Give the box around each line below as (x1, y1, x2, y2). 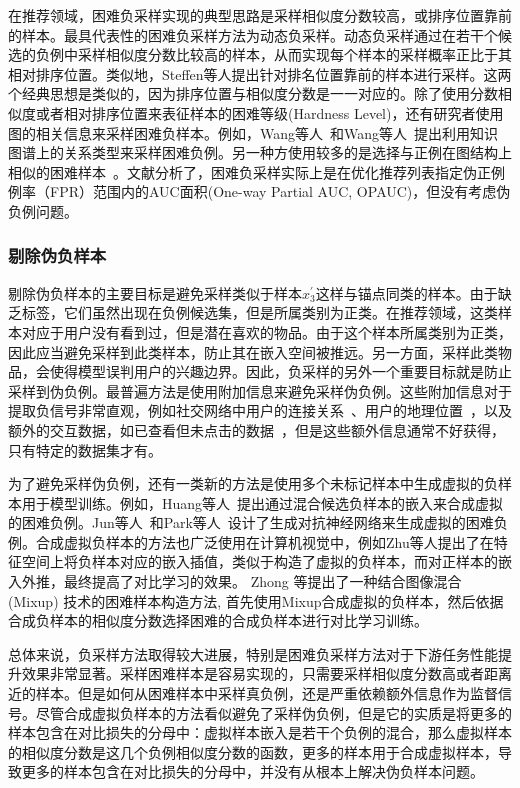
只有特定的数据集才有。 (8, 439, 162, 460)
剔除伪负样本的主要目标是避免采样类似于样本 (8, 282, 302, 303)
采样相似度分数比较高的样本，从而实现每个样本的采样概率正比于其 (77, 44, 512, 65)
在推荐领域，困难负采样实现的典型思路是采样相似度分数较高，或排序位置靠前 (8, 5, 512, 25)
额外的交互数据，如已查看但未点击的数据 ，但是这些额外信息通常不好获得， (8, 419, 505, 440)
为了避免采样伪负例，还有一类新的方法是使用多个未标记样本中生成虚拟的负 (8, 473, 498, 494)
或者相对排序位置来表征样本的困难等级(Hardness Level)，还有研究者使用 (35, 102, 504, 123)
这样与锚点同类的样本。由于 (315, 282, 498, 303)
